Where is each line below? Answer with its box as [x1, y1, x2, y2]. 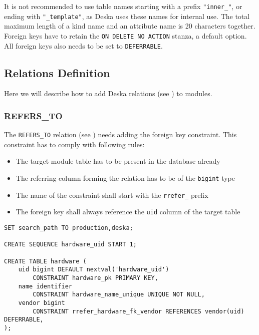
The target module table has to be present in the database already [16, 156, 220, 166]
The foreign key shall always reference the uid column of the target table [16, 206, 240, 217]
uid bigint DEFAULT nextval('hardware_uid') [18, 266, 169, 273]
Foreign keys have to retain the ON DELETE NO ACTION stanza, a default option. [4, 30, 247, 41]
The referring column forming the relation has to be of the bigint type [16, 173, 235, 183]
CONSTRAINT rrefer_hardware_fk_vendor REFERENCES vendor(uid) [33, 307, 244, 315]
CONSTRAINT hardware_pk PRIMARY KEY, [33, 274, 158, 281]
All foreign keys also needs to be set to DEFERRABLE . [4, 40, 163, 51]
